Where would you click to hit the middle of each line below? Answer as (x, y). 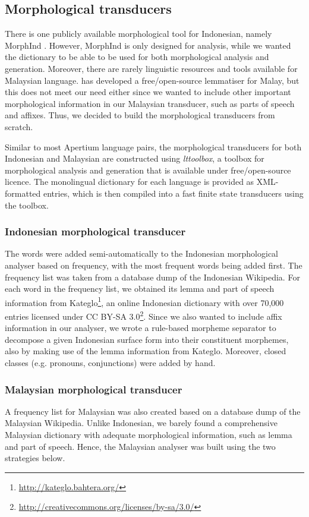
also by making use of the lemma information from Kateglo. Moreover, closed (146, 351)
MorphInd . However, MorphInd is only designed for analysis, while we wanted (148, 45)
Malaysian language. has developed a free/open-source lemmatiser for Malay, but (152, 80)
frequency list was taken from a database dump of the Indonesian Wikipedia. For (152, 277)
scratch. (19, 126)
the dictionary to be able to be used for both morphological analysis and (137, 57)
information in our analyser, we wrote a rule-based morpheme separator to (141, 328)
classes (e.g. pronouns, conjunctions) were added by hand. (110, 362)
